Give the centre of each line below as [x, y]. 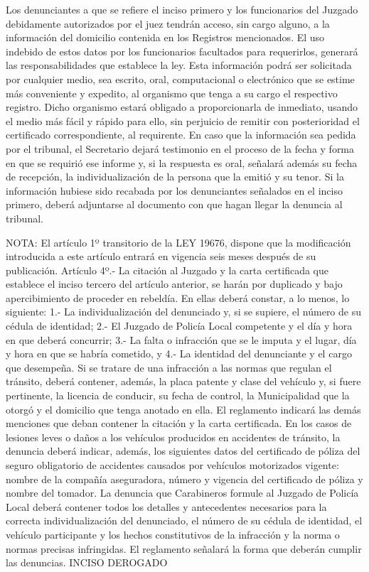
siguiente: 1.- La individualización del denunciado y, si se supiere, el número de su [183, 312]
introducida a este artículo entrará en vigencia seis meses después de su [161, 256]
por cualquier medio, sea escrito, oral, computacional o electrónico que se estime [180, 79]
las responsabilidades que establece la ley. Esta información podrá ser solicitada [179, 65]
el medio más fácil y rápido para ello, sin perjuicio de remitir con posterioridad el [183, 120]
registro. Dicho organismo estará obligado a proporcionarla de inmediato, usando [182, 107]
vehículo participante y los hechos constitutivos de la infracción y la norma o [173, 534]
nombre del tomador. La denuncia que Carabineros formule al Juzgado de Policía [182, 493]
